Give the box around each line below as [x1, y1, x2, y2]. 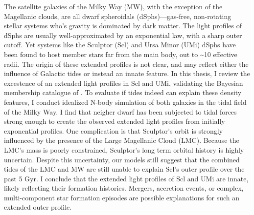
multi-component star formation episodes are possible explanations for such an [4, 192, 239, 202]
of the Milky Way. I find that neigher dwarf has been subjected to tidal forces [4, 106, 237, 117]
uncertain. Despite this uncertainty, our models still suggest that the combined [4, 154, 240, 164]
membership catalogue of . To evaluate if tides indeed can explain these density [4, 87, 242, 98]
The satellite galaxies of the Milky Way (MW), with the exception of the [4, 1, 223, 11]
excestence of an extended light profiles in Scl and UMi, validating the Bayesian [4, 78, 243, 88]
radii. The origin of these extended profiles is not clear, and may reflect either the [4, 59, 249, 69]
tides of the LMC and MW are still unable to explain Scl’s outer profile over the [4, 164, 245, 174]
